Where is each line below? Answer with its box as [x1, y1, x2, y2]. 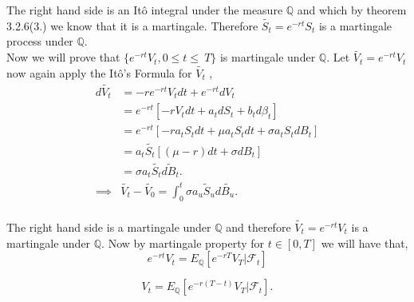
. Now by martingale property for [101, 234, 265, 251]
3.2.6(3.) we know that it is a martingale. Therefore [6, 17, 258, 34]
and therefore [226, 219, 291, 235]
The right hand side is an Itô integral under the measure [6, 2, 283, 18]
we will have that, [321, 234, 408, 251]
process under [6, 33, 73, 50]
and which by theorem [297, 2, 407, 18]
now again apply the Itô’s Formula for [6, 65, 192, 81]
